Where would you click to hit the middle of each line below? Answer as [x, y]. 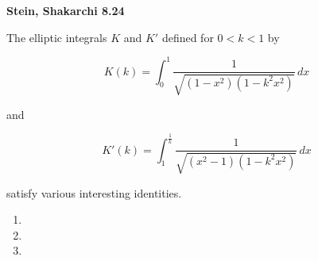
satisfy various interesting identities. [94, 192]
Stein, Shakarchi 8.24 [66, 10]
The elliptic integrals [57, 37]
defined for [188, 37]
